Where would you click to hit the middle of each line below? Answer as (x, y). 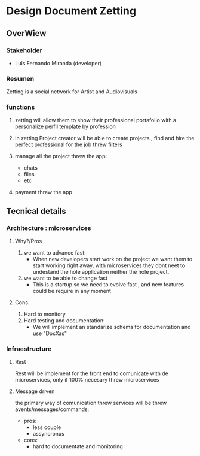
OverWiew (26, 33)
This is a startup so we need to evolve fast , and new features (108, 285)
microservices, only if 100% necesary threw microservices (87, 380)
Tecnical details (36, 211)
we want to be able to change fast (66, 278)
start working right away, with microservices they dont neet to (109, 265)
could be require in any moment (72, 291)
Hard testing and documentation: (64, 321)
